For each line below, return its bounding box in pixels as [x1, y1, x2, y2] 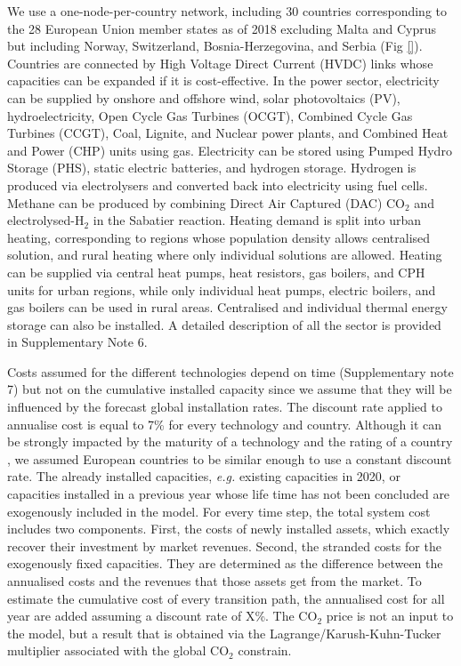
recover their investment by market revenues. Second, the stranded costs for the [7, 536, 441, 555]
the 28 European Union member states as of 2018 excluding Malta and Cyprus [7, 19, 437, 37]
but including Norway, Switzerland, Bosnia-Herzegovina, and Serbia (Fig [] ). [7, 36, 423, 55]
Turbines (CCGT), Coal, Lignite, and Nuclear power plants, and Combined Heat [7, 124, 449, 142]
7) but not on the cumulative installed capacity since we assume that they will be [7, 380, 452, 398]
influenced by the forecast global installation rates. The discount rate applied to [7, 397, 442, 416]
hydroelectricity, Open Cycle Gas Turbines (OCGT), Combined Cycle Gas [7, 106, 413, 124]
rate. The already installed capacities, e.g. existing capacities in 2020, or [7, 467, 400, 485]
